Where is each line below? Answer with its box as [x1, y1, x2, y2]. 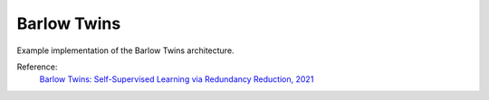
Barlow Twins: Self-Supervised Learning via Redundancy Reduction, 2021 [39, 74, 314, 85]
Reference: [16, 61, 58, 72]
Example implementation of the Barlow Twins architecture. [16, 45, 235, 56]
